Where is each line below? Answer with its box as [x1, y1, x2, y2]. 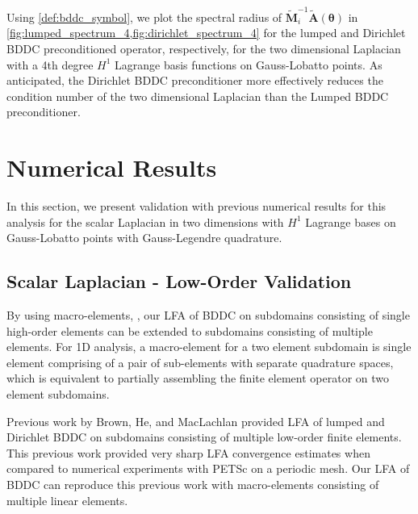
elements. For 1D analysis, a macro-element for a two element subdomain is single [6, 338, 412, 355]
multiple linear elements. [6, 491, 128, 508]
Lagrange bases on [305, 213, 396, 230]
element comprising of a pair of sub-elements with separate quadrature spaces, [6, 353, 394, 370]
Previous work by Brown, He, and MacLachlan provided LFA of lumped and [6, 412, 385, 429]
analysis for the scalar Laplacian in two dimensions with [6, 213, 284, 230]
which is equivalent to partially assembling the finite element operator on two [6, 370, 389, 387]
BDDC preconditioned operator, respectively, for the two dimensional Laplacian [6, 40, 401, 56]
